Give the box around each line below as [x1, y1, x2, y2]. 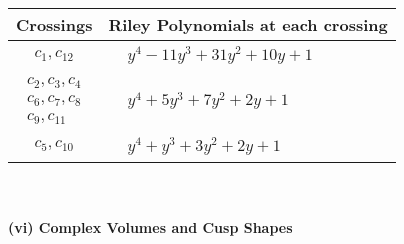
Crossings [16, 13, 93, 36]
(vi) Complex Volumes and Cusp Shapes [8, 217, 293, 238]
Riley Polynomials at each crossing [108, 13, 388, 36]
